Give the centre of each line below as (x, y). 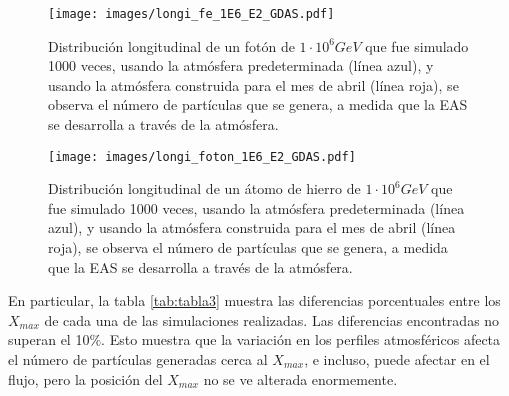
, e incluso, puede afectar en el (397, 359)
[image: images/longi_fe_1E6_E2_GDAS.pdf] (191, 14)
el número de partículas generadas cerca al (138, 359)
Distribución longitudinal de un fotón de (171, 45)
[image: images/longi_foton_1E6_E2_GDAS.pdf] (202, 156)
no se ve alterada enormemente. (300, 378)
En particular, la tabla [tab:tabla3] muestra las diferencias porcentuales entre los (254, 300)
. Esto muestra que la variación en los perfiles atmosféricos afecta (301, 339)
